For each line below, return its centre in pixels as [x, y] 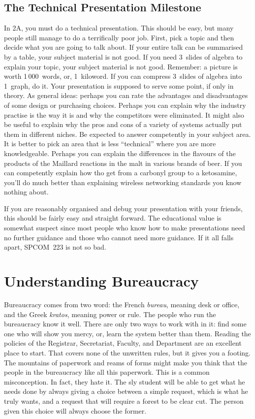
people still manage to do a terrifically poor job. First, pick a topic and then [119, 37]
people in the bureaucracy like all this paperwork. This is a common [107, 372]
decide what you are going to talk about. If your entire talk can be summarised [124, 47]
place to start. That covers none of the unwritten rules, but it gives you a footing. [127, 352]
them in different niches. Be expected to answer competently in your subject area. [127, 134]
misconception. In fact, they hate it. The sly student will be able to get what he [125, 381]
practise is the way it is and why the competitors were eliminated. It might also [124, 114]
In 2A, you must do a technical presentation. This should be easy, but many [119, 28]
